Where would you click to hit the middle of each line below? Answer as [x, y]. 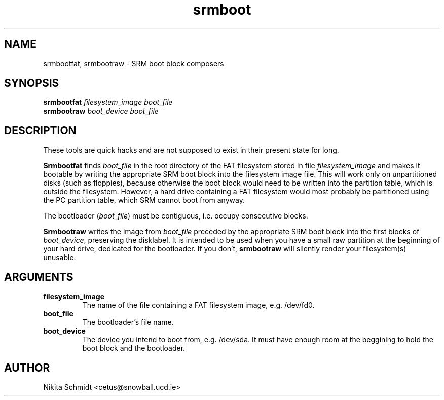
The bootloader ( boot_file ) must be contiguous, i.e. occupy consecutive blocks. [176, 216]
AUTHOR [27, 368]
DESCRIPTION [40, 130]
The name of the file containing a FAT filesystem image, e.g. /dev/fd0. [198, 305]
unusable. [60, 258]
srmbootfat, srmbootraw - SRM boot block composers [134, 63]
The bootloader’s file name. [128, 322]
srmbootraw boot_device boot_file [101, 111]
